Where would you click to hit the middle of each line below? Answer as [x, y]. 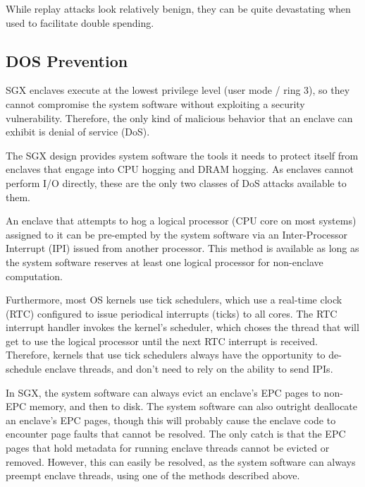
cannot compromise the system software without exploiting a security [155, 103]
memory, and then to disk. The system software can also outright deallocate [193, 406]
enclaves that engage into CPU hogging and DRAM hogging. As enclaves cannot [180, 169]
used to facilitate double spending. [80, 22]
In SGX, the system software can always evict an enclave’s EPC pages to [163, 392]
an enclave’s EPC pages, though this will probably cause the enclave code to [171, 420]
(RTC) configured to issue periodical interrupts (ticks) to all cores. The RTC [172, 313]
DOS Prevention [67, 60]
